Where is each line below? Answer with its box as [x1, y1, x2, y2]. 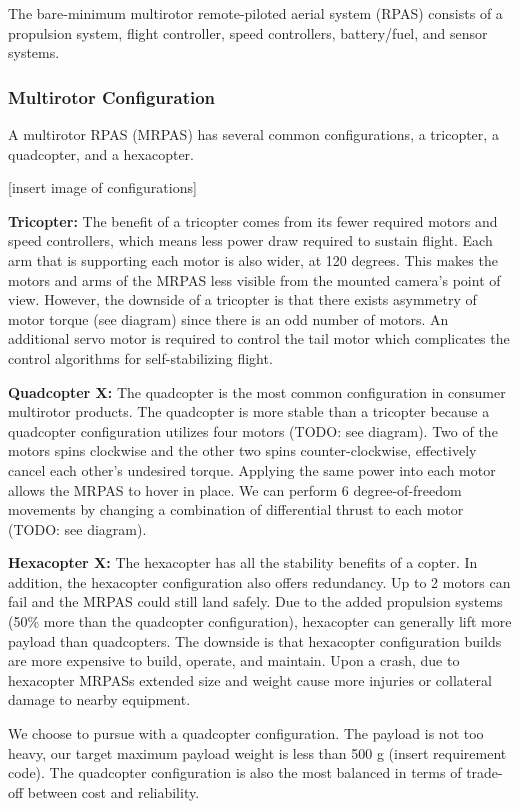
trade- [466, 762, 503, 783]
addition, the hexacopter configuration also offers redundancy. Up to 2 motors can [8, 571, 511, 592]
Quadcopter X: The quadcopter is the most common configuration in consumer [8, 381, 506, 402]
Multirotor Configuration [8, 84, 216, 109]
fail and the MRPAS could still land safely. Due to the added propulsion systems [8, 591, 503, 612]
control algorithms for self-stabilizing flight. [8, 347, 273, 368]
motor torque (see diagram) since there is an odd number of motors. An [8, 308, 449, 329]
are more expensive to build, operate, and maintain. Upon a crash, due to [8, 650, 460, 671]
